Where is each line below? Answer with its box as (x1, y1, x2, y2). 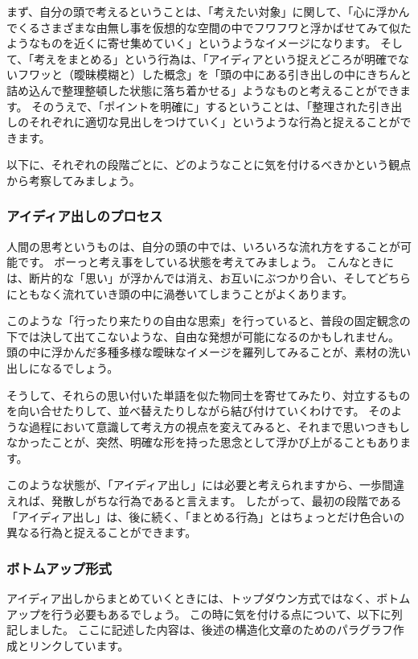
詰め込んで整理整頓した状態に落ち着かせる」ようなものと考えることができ (6, 81, 400, 98)
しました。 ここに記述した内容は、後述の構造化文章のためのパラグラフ (17, 621, 393, 638)
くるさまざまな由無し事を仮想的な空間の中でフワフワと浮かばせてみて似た (17, 19, 412, 35)
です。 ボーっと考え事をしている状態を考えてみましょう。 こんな (17, 253, 360, 270)
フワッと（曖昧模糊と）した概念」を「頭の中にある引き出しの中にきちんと (17, 66, 412, 83)
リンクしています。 (28, 636, 129, 653)
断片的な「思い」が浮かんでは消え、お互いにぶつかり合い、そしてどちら (28, 269, 411, 286)
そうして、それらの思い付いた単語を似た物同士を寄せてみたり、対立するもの (6, 386, 411, 403)
